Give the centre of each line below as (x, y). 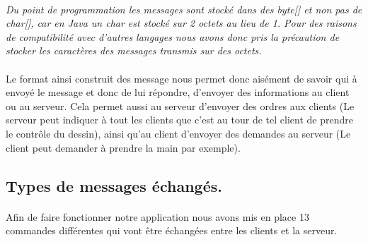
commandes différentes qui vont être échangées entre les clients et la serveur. (172, 230)
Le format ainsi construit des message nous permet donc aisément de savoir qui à (182, 78)
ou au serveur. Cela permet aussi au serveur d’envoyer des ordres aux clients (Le (180, 105)
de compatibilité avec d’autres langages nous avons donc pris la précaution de (173, 36)
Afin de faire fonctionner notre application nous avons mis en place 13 (157, 216)
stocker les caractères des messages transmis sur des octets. (134, 50)
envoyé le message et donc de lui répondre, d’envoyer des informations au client (178, 92)
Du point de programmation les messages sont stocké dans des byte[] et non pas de (184, 9)
